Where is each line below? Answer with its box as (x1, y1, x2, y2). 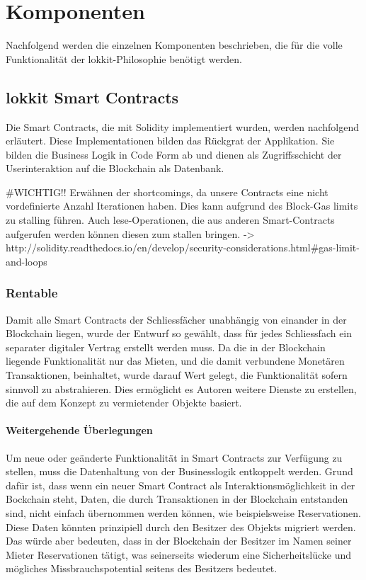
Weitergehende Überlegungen (6, 423, 153, 438)
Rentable (6, 284, 58, 302)
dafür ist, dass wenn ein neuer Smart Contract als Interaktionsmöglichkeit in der (6, 477, 355, 492)
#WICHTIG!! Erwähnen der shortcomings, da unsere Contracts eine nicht (6, 184, 328, 199)
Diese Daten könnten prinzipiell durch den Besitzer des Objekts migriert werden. (6, 519, 356, 534)
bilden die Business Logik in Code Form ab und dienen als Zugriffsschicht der (6, 147, 342, 161)
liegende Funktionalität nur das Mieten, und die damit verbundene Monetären (6, 353, 345, 368)
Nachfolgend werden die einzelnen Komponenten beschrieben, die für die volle (6, 38, 343, 52)
